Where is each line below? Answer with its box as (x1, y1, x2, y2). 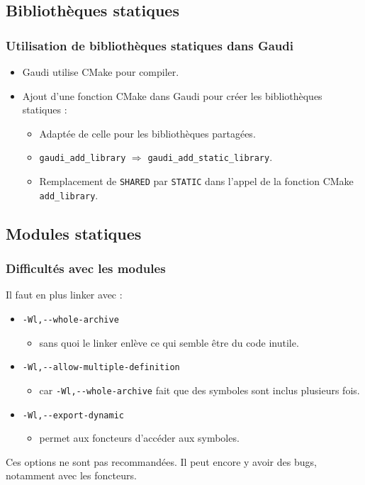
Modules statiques (6, 222, 142, 244)
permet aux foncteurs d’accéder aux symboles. (39, 430, 240, 445)
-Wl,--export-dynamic (22, 410, 124, 420)
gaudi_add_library (39, 153, 126, 164)
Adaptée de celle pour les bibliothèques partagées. (39, 126, 256, 140)
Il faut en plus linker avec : (6, 287, 123, 302)
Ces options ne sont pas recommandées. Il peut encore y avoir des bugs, (6, 454, 317, 469)
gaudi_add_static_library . (147, 150, 273, 165)
